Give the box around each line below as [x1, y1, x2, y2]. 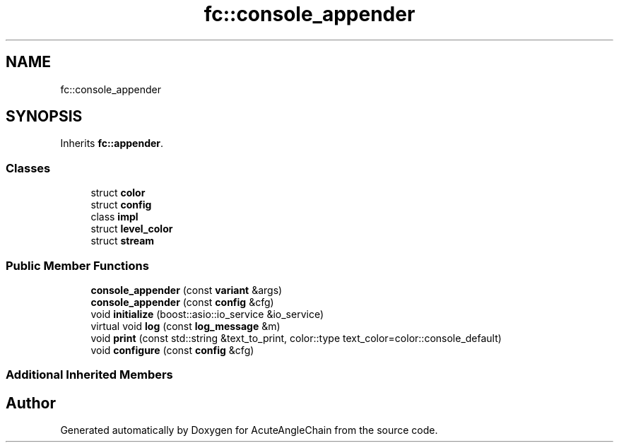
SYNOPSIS [6, 107, 83, 126]
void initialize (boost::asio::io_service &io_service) [90, 307, 324, 320]
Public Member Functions [6, 258, 149, 273]
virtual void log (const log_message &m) [90, 319, 281, 332]
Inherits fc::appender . [60, 137, 164, 150]
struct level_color [90, 223, 173, 235]
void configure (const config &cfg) [90, 343, 254, 356]
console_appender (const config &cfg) [90, 295, 274, 308]
